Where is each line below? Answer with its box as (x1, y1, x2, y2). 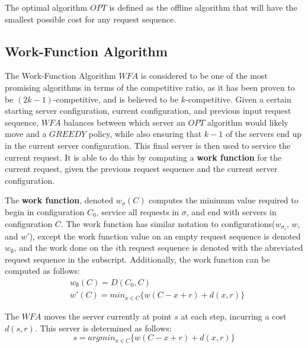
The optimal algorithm (5, 1, 88, 13)
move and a (5, 127, 47, 140)
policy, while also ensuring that (88, 127, 202, 140)
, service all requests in (96, 205, 179, 218)
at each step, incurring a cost (181, 309, 287, 322)
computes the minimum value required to (149, 194, 299, 206)
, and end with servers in (186, 205, 277, 218)
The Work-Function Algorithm (5, 69, 116, 82)
